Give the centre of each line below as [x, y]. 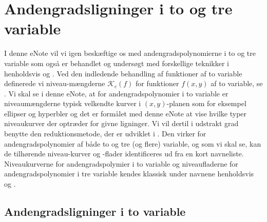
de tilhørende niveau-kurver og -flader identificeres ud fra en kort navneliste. [124, 154]
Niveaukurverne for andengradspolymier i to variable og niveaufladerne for [121, 163]
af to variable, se [237, 83]
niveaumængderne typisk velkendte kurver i [73, 103]
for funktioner [157, 83]
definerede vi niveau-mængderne [55, 83]
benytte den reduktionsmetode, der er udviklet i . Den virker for [105, 134]
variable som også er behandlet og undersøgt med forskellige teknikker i [117, 63]
